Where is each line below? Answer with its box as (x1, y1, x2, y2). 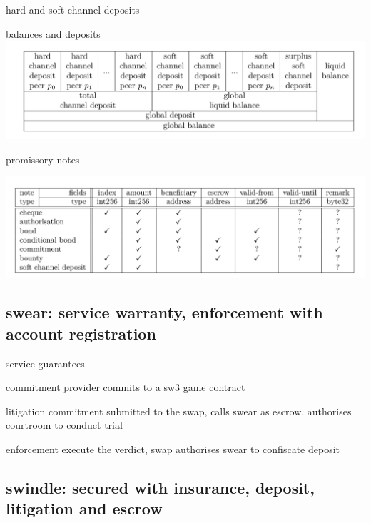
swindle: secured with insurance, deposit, (6, 476, 315, 498)
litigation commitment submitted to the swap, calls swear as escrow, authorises (6, 403, 352, 418)
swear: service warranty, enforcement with (6, 301, 323, 323)
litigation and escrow (6, 497, 163, 519)
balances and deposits (6, 26, 101, 41)
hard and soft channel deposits (6, 2, 140, 16)
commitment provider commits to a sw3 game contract (6, 380, 245, 395)
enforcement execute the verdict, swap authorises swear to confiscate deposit (6, 441, 340, 456)
